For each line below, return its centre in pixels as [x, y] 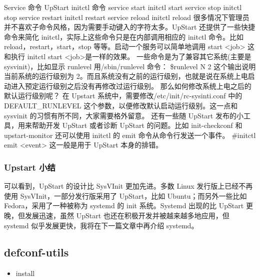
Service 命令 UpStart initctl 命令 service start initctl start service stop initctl [123, 7]
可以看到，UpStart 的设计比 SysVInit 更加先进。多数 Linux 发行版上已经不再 [128, 186]
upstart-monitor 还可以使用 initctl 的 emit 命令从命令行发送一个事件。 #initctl [130, 135]
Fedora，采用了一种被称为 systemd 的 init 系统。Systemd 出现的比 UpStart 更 [128, 205]
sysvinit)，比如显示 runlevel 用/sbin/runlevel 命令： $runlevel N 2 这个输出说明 [130, 66]
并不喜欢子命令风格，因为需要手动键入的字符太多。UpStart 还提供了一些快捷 [130, 27]
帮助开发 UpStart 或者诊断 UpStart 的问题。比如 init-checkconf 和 [137, 125]
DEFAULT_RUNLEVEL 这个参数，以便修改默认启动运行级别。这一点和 [121, 105]
